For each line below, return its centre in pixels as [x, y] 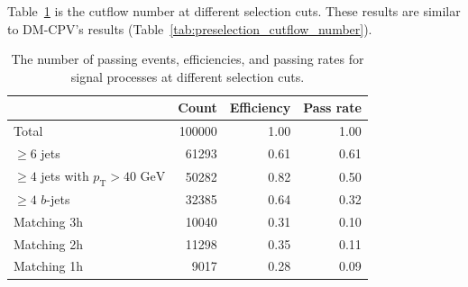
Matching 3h [49, 221]
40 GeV [144, 177]
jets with [65, 175]
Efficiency [260, 108]
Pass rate [332, 108]
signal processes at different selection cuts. [188, 76]
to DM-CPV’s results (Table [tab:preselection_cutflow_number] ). [190, 28]
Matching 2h [49, 243]
